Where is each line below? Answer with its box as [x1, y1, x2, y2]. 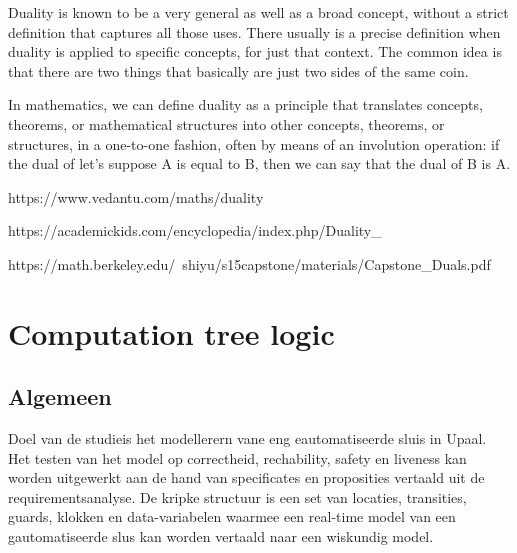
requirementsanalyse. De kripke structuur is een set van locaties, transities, [8, 486, 467, 507]
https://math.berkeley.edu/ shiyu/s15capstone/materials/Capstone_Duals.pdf [8, 253, 491, 274]
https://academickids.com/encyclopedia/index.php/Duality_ [8, 220, 382, 241]
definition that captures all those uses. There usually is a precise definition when [8, 21, 501, 42]
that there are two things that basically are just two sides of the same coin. [8, 60, 469, 81]
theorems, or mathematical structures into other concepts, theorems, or [8, 113, 445, 134]
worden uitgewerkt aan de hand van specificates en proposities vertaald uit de [8, 467, 485, 488]
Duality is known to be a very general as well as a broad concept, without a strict [8, 2, 509, 22]
